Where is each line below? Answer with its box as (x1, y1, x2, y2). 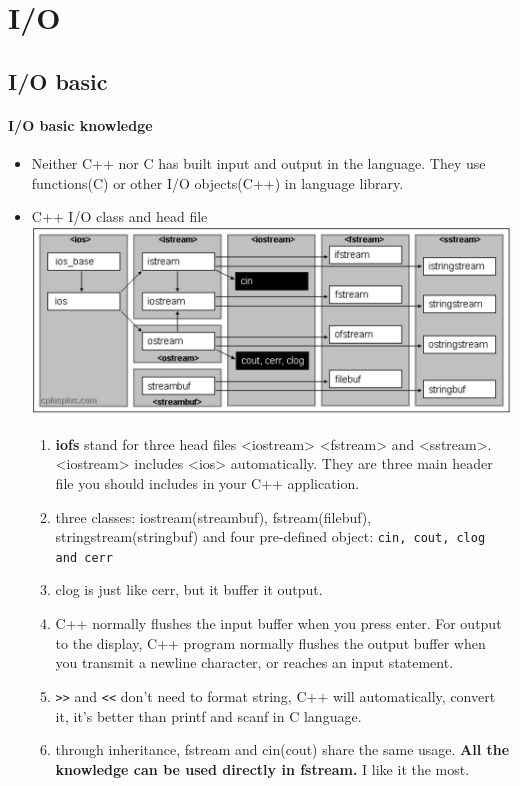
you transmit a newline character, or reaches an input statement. (55, 652, 454, 673)
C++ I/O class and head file (31, 206, 208, 227)
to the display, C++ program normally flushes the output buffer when (55, 632, 486, 653)
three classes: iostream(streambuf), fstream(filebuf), (55, 506, 372, 527)
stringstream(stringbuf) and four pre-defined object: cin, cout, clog (55, 526, 486, 547)
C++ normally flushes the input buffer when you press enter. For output (55, 613, 502, 634)
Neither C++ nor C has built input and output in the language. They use (31, 152, 486, 173)
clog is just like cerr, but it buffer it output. (55, 579, 323, 600)
